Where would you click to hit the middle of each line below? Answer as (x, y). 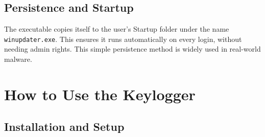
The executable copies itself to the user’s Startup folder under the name (117, 29)
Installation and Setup (64, 127)
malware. (18, 59)
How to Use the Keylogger (100, 94)
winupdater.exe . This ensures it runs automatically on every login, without (123, 39)
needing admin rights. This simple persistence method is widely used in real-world (132, 49)
